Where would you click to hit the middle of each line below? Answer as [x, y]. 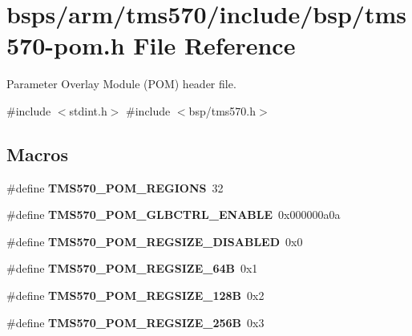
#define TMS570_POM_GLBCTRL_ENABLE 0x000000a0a [174, 215]
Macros [37, 154]
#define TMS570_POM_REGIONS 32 [115, 187]
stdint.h [88, 110]
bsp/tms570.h [222, 110]
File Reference [214, 45]
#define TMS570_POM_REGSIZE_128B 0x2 [135, 296]
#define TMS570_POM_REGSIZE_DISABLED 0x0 [155, 241]
